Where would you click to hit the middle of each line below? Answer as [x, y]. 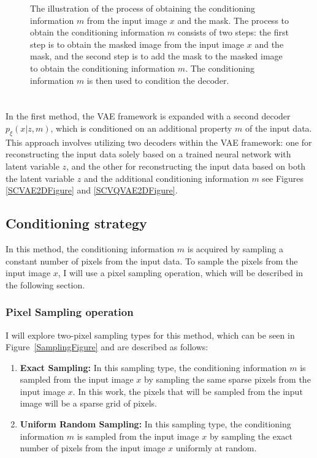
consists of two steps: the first [233, 32]
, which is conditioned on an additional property [141, 128]
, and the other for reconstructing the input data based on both [186, 166]
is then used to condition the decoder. [158, 80]
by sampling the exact [251, 436]
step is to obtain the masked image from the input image [137, 44]
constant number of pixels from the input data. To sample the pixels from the [152, 261]
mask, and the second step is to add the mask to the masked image [156, 56]
